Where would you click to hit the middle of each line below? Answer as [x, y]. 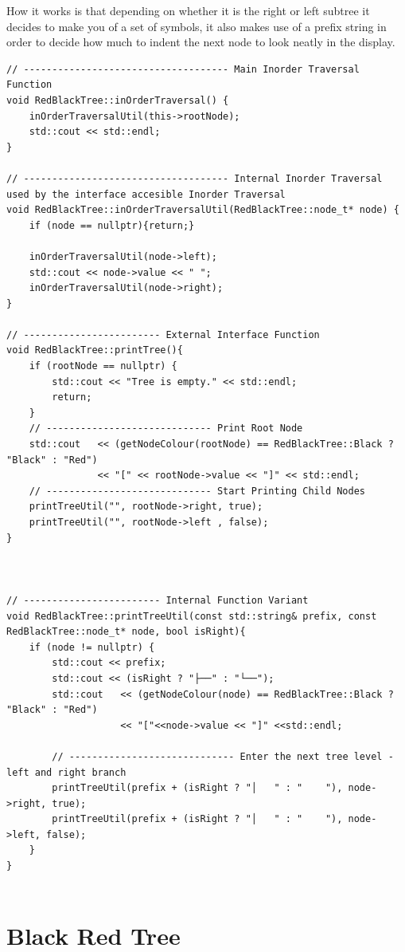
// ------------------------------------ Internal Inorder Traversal [195, 178]
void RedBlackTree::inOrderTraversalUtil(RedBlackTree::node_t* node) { [203, 210]
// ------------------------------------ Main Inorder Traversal [183, 69]
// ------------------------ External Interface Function [163, 334]
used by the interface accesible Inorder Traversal [146, 194]
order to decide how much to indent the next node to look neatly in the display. [201, 42]
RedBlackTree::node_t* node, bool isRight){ [126, 632]
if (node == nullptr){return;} [112, 225]
